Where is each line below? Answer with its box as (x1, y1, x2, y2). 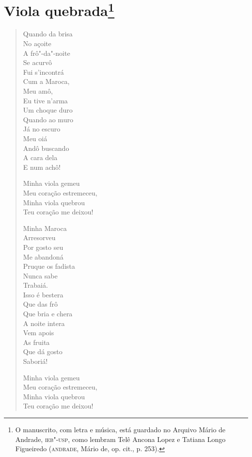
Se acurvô (23, 57, 52, 67)
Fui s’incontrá (23, 66, 64, 77)
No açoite (23, 38, 51, 49)
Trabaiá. (23, 280, 48, 290)
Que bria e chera (23, 309, 73, 319)
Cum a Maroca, (23, 76, 70, 86)
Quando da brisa (23, 29, 73, 39)
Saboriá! (23, 356, 48, 366)
